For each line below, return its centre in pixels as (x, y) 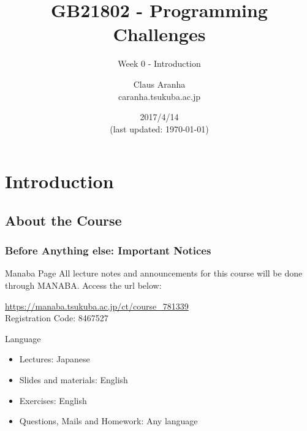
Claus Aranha (159, 84)
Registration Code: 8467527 (57, 318)
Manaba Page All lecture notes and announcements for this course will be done (154, 273)
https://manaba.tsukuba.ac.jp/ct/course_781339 (97, 306)
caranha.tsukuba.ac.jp (159, 96)
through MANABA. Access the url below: (83, 285)
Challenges (159, 34)
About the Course (63, 220)
